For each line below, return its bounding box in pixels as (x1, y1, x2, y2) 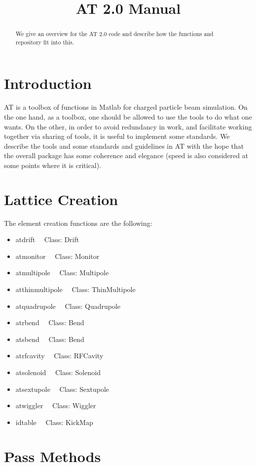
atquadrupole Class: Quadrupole (15, 300, 121, 311)
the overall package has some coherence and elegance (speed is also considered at (4, 150, 249, 161)
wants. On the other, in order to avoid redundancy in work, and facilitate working (4, 121, 252, 131)
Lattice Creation (4, 189, 118, 209)
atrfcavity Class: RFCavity (15, 350, 104, 361)
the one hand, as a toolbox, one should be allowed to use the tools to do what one (4, 112, 252, 122)
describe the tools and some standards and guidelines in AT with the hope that (4, 140, 244, 151)
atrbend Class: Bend (15, 317, 84, 328)
